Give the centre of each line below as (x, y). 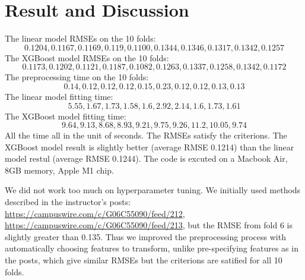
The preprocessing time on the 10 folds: (77, 77)
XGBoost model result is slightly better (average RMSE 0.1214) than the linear (150, 147)
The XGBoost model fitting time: (66, 116)
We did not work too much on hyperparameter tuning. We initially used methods (153, 190)
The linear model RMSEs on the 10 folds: (80, 38)
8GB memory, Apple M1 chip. (59, 170)
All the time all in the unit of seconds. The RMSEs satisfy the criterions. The (146, 135)
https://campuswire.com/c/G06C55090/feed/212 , (95, 213)
